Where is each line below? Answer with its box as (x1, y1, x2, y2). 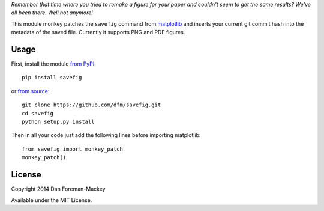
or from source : (11, 87, 50, 94)
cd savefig (22, 110, 54, 117)
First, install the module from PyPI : (11, 60, 96, 67)
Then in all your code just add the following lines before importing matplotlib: (11, 132, 201, 139)
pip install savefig (22, 74, 82, 81)
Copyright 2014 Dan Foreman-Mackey (11, 185, 106, 192)
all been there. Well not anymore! (11, 9, 93, 16)
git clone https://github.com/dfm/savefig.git (22, 102, 161, 108)
